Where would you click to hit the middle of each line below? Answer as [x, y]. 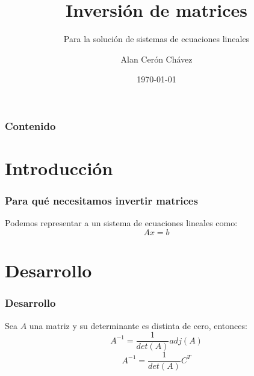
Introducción [59, 168]
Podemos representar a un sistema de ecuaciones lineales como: [121, 223]
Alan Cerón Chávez [156, 59]
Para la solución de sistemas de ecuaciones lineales [156, 39]
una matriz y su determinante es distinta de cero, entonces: [138, 325]
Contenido [30, 125]
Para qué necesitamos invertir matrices [101, 201]
